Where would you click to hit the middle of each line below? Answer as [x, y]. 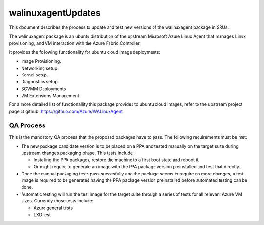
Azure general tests [53, 208]
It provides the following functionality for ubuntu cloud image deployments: [85, 52]
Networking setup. [40, 68]
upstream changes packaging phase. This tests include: [77, 153]
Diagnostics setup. [40, 82]
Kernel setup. [35, 75]
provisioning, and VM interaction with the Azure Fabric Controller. [75, 43]
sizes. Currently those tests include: [57, 201]
